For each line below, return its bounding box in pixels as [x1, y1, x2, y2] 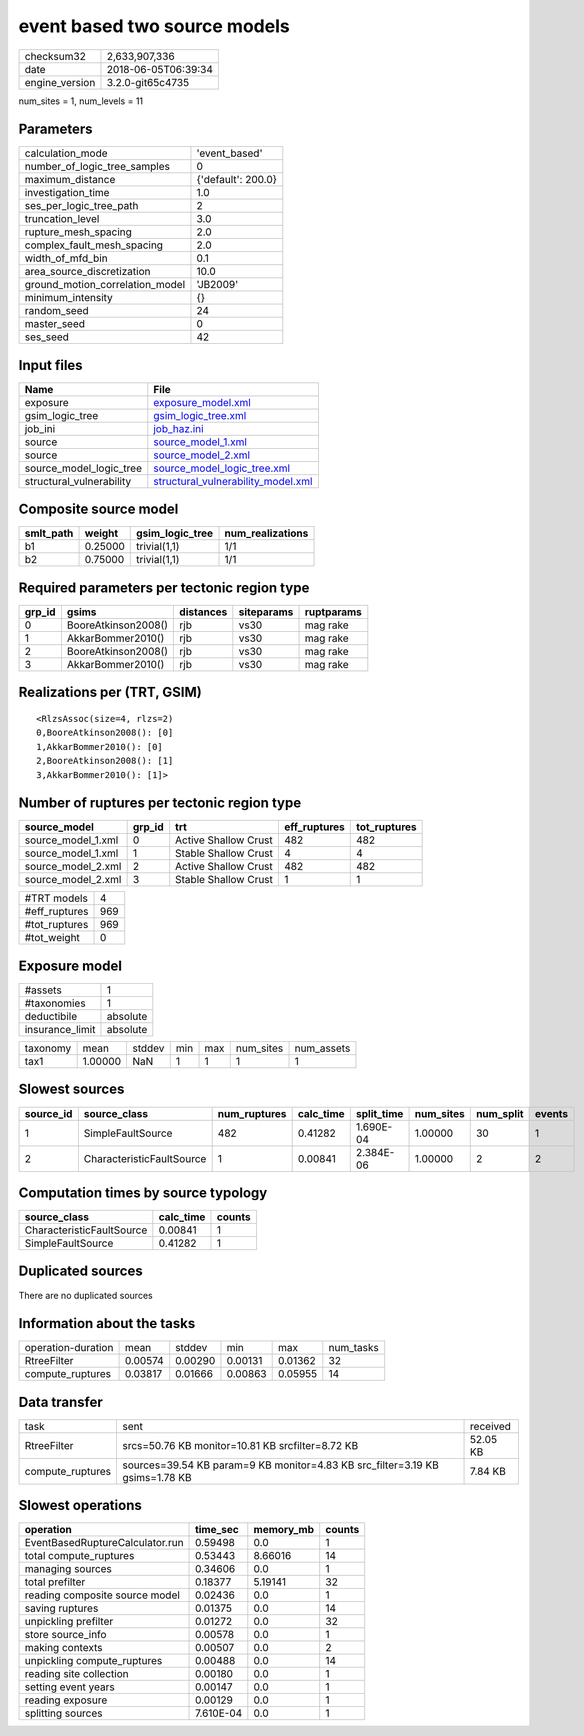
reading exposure [24, 1693, 108, 1707]
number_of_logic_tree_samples [24, 160, 170, 174]
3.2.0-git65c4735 [106, 75, 190, 89]
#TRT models [24, 891, 89, 905]
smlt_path [24, 526, 74, 540]
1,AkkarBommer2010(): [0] [36, 741, 164, 752]
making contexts [24, 1641, 103, 1655]
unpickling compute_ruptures [24, 1654, 163, 1668]
